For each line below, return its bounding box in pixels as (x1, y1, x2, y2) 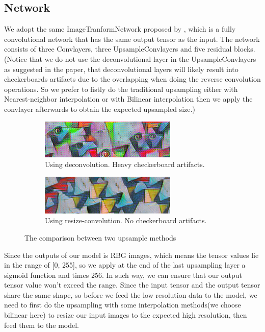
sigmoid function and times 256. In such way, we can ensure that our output (4, 269, 243, 280)
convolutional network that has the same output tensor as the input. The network (4, 33, 260, 44)
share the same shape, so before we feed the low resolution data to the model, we (4, 289, 257, 300)
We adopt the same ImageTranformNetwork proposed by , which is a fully (4, 23, 236, 34)
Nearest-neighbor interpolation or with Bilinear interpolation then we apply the (4, 93, 253, 104)
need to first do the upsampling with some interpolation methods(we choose (4, 299, 241, 310)
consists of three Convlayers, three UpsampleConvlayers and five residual (4, 43, 232, 54)
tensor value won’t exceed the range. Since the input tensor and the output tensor (4, 279, 260, 290)
